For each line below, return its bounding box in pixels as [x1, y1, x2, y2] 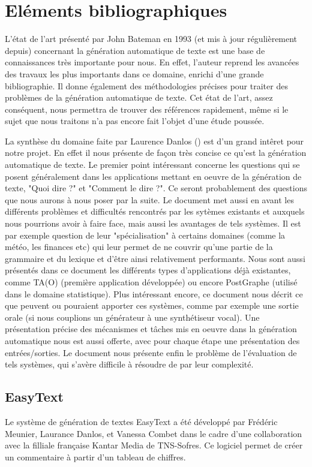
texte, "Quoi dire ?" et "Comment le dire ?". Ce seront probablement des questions [5, 182, 307, 194]
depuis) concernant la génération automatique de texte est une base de [5, 44, 265, 56]
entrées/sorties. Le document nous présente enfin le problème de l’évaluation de [5, 346, 297, 358]
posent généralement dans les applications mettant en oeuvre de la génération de [5, 170, 302, 182]
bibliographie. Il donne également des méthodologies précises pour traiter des [5, 79, 288, 92]
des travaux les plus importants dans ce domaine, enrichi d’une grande [5, 67, 264, 80]
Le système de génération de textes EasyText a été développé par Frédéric [5, 415, 278, 427]
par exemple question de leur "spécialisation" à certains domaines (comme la [5, 228, 286, 241]
